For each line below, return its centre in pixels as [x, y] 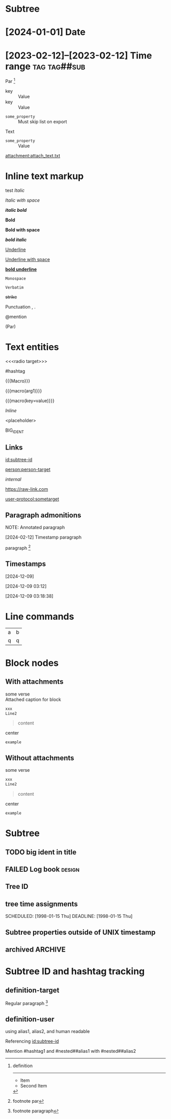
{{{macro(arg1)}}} [24, 390]
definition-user [30, 1019]
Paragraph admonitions [43, 515]
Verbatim [15, 287]
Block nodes [32, 663]
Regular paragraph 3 [27, 1002]
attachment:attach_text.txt [33, 155]
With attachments [34, 682]
